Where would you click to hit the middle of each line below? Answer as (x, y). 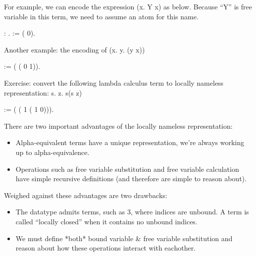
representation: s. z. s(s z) (43, 92)
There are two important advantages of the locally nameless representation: (118, 126)
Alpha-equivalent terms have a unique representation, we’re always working (130, 142)
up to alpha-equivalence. (52, 152)
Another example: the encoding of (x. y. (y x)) (75, 49)
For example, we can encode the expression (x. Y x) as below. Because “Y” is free (128, 6)
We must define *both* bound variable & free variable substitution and (124, 238)
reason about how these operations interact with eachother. (106, 248)
